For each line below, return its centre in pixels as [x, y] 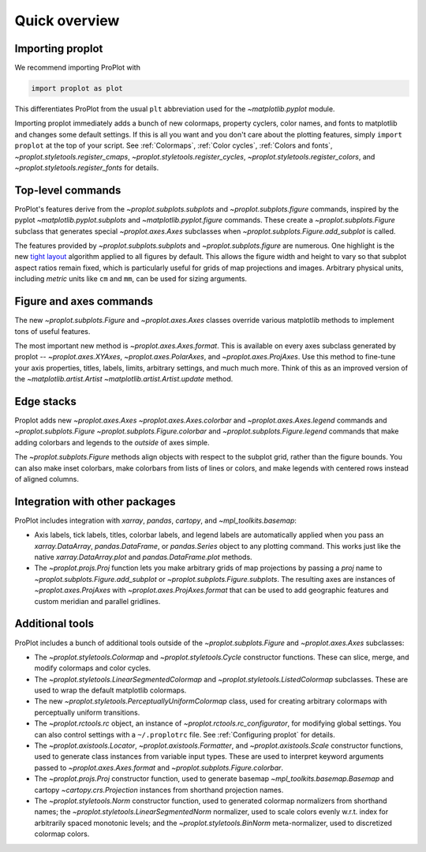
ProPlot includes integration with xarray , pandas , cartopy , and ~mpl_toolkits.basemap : [156, 520]
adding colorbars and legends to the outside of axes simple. [112, 442]
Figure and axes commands [84, 301]
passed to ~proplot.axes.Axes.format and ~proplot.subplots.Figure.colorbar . [159, 768]
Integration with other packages [95, 501]
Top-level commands [68, 190]
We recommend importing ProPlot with [78, 68]
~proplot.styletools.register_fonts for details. [87, 167]
